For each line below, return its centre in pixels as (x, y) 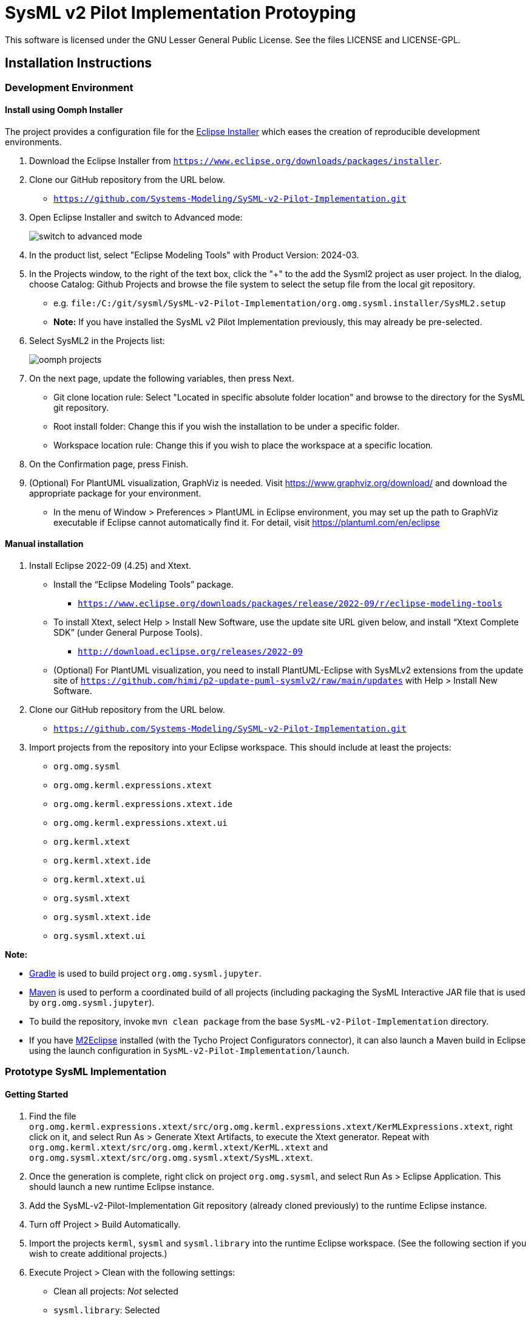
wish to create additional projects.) (98, 1253)
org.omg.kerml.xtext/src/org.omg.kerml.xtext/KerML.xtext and (179, 1147)
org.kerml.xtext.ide (102, 861)
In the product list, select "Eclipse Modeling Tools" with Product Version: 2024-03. (194, 255)
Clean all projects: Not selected (116, 1291)
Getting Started (37, 1095)
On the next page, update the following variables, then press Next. (162, 378)
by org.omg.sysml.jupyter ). (92, 1003)
